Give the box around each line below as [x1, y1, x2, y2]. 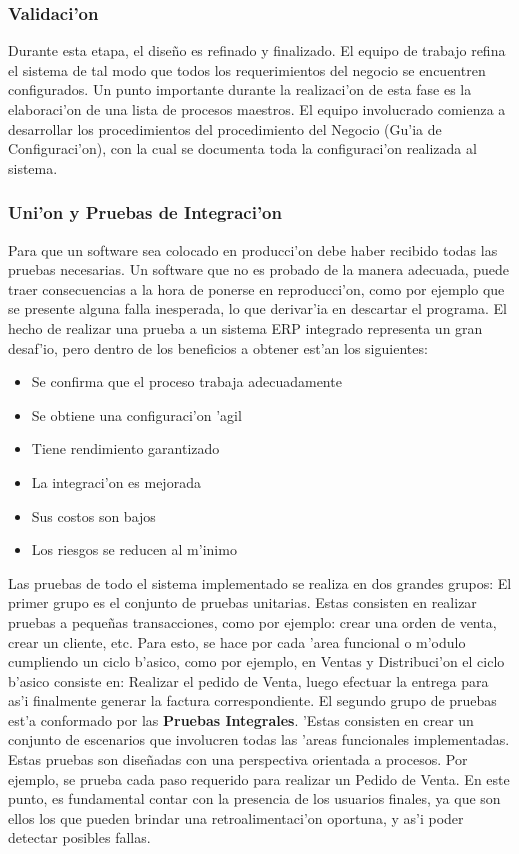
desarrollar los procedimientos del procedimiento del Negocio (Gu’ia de [8, 118, 442, 139]
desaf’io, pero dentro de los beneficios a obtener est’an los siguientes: [8, 337, 428, 358]
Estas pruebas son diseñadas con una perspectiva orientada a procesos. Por [8, 749, 468, 770]
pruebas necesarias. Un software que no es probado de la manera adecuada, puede [8, 259, 510, 280]
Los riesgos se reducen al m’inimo [31, 539, 237, 560]
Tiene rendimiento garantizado [31, 438, 220, 459]
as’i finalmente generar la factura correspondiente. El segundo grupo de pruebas [8, 690, 497, 711]
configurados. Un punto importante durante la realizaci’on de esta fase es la [8, 79, 472, 100]
